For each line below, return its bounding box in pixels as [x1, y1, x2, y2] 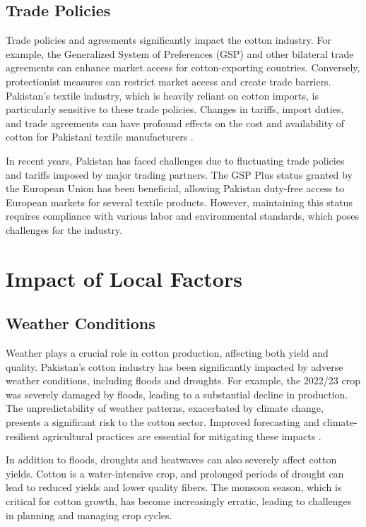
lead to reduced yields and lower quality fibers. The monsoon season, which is [6, 480, 342, 495]
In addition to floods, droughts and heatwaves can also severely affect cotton [6, 452, 337, 467]
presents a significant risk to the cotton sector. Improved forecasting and [6, 415, 319, 430]
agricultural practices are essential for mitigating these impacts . [42, 428, 321, 443]
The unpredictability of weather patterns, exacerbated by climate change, [6, 401, 324, 415]
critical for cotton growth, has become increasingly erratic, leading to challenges [6, 494, 352, 509]
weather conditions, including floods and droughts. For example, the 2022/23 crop [6, 373, 360, 388]
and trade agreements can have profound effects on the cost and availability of [6, 115, 345, 130]
